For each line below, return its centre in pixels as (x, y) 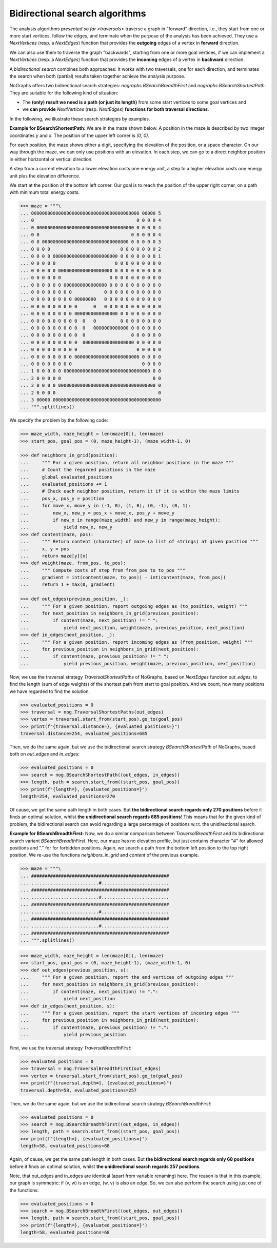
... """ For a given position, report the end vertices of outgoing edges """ (127, 977)
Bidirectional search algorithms (78, 13)
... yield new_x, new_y (66, 527)
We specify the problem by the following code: (59, 420)
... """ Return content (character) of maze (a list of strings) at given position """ (139, 542)
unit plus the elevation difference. (45, 176)
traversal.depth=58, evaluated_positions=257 (78, 1090)
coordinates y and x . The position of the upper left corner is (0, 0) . (80, 135)
